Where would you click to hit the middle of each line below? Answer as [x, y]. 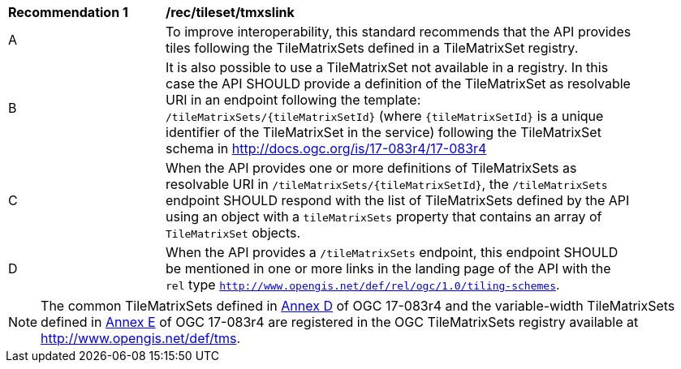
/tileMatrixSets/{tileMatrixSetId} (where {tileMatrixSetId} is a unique [385, 116]
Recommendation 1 [68, 12]
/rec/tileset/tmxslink [230, 12]
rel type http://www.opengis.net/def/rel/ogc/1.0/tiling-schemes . [363, 285]
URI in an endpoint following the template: [293, 100]
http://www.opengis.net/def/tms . [140, 338]
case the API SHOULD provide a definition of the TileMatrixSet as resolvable [398, 84]
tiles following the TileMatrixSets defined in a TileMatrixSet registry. [372, 48]
